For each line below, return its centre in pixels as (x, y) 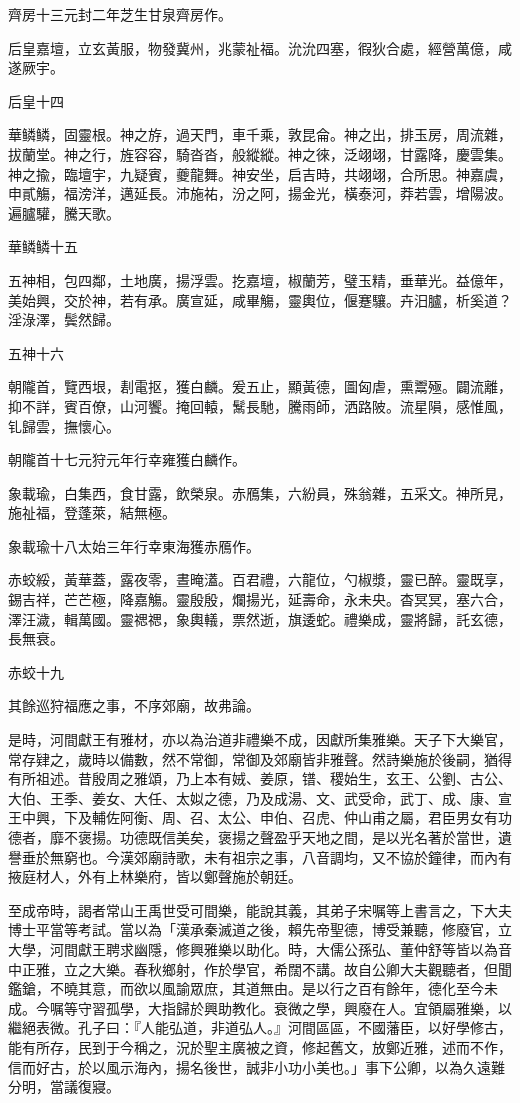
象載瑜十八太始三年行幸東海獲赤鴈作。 (134, 545)
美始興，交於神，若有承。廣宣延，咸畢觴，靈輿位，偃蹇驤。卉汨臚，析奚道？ (260, 299)
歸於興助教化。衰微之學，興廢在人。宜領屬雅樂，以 (343, 1007)
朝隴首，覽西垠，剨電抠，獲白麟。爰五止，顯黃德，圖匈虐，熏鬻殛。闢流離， (260, 386)
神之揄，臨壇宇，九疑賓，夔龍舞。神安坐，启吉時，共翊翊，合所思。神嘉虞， (260, 173)
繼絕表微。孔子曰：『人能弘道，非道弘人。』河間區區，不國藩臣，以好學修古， (260, 1027)
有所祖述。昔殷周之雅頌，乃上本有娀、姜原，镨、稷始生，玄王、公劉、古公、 (260, 778)
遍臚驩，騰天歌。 (64, 212)
